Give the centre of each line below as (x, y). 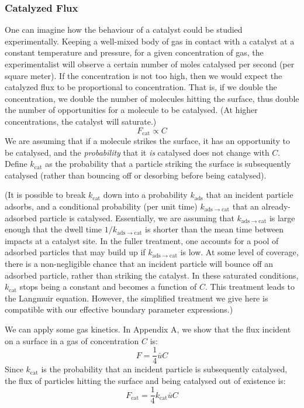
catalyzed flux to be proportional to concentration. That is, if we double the (141, 87)
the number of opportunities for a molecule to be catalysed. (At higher (131, 110)
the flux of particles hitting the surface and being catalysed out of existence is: (145, 380)
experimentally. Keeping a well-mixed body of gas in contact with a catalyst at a (150, 41)
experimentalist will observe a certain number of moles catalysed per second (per (150, 64)
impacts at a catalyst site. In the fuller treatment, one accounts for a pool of (142, 240)
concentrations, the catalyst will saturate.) (81, 121)
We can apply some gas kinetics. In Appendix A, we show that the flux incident (148, 329)
